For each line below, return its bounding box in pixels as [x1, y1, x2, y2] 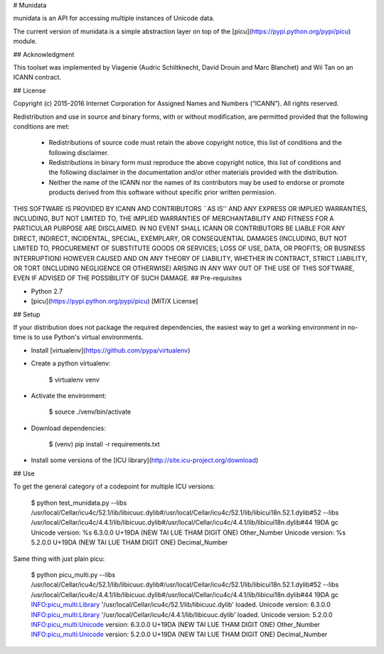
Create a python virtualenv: [31, 359, 111, 368]
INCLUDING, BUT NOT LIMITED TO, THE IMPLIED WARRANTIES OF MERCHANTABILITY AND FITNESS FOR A [13, 214, 334, 223]
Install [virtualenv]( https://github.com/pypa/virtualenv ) [31, 345, 191, 355]
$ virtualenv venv [48, 375, 100, 384]
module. [13, 37, 38, 45]
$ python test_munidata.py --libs [31, 498, 127, 507]
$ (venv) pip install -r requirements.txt [48, 440, 160, 449]
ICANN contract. [13, 73, 62, 82]
